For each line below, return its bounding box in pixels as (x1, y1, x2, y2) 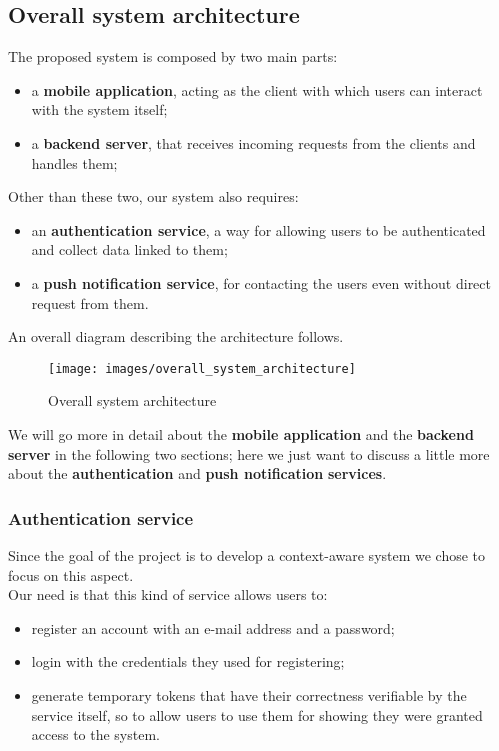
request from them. (31, 292, 149, 313)
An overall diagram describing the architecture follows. (8, 326, 344, 347)
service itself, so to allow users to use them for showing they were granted (31, 704, 483, 725)
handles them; (31, 152, 118, 173)
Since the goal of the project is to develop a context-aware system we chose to (8, 544, 486, 565)
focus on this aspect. (8, 564, 134, 585)
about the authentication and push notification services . (8, 463, 387, 484)
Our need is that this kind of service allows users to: (8, 584, 328, 605)
